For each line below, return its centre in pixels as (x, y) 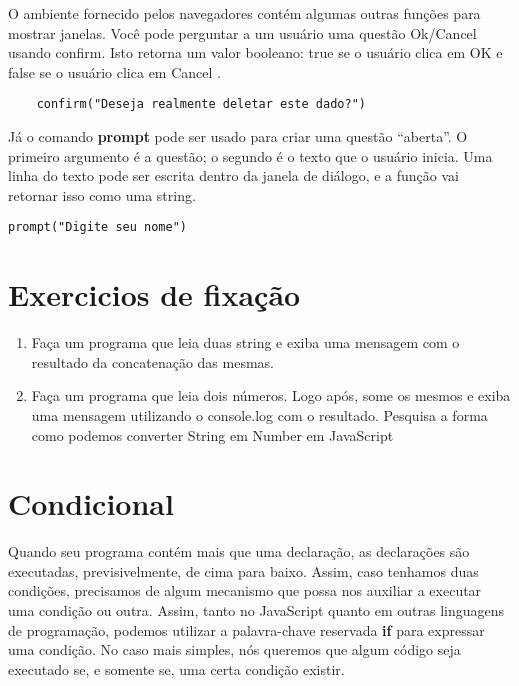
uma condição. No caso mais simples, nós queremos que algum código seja (234, 649)
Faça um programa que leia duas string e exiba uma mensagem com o (245, 342)
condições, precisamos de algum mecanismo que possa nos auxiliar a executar (245, 590)
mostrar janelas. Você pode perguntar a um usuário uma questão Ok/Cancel (242, 32)
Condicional (91, 503)
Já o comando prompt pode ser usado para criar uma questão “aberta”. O (238, 136)
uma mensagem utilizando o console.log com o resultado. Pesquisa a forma (259, 414)
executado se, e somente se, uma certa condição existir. (176, 668)
